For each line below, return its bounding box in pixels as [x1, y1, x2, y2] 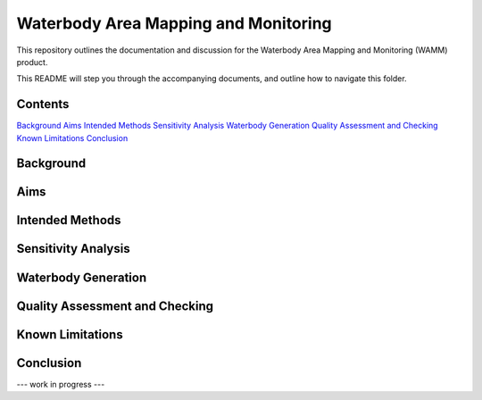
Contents [16, 96, 70, 112]
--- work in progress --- [16, 379, 105, 389]
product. [16, 56, 48, 67]
